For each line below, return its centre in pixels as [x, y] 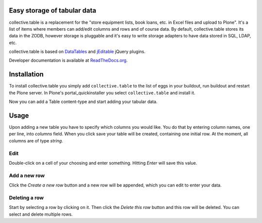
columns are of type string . [36, 140]
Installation [26, 75]
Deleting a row [26, 198]
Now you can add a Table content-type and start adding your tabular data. [83, 102]
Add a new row [27, 175]
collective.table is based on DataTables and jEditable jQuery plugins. [77, 51]
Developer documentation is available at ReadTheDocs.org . [68, 60]
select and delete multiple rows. [41, 214]
